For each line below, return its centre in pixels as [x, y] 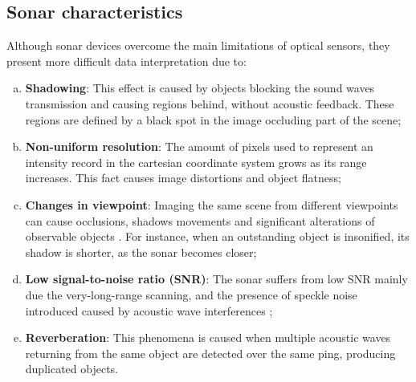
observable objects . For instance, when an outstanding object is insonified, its [217, 236]
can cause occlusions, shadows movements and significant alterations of [200, 220]
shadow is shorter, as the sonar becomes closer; [141, 252]
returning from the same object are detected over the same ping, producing [210, 353]
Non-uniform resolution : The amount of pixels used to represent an [199, 146]
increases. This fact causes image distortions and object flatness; [183, 178]
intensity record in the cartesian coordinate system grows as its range [196, 162]
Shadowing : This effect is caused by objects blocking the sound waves [200, 88]
